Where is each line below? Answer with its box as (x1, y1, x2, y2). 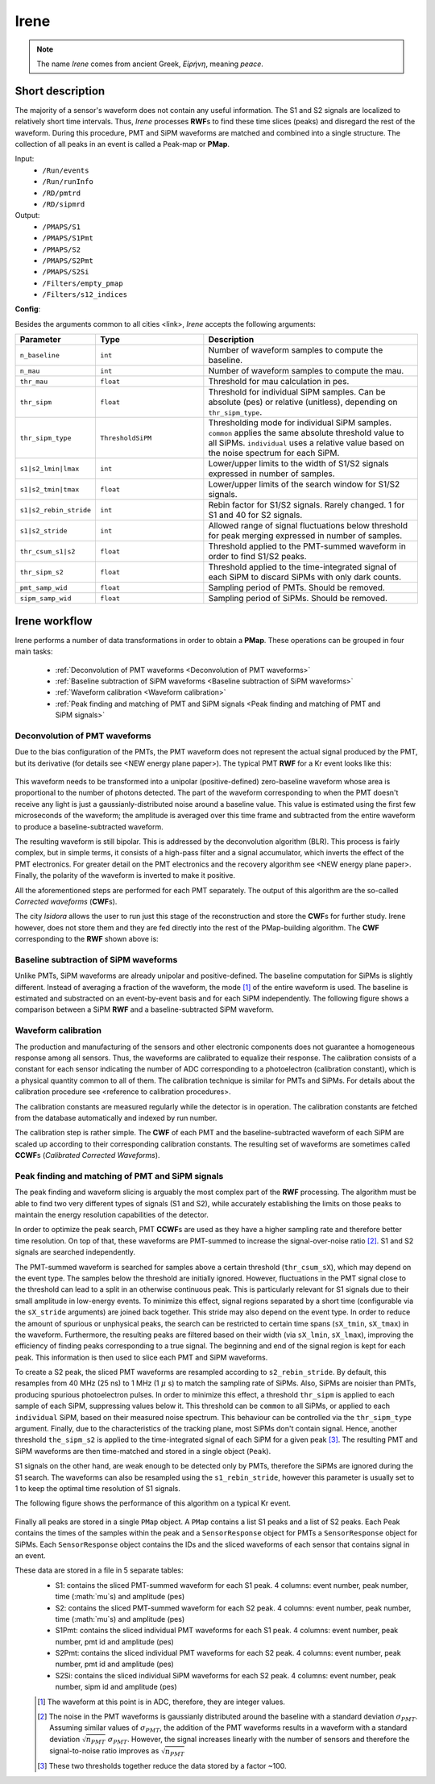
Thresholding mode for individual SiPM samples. (208, 417, 392, 428)
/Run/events (42, 165, 89, 175)
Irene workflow (14, 614, 93, 628)
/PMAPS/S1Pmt (42, 234, 94, 243)
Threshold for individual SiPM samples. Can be (208, 386, 386, 398)
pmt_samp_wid (19, 583, 68, 592)
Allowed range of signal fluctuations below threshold (208, 520, 408, 532)
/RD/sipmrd (42, 199, 85, 209)
